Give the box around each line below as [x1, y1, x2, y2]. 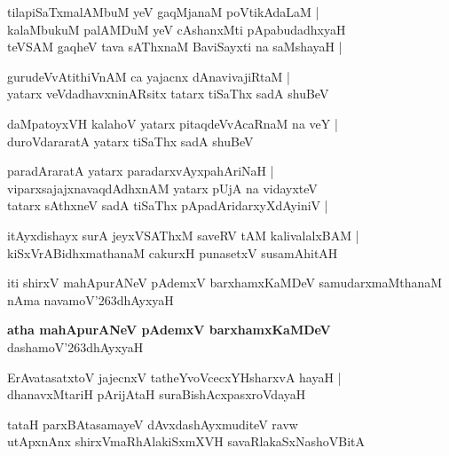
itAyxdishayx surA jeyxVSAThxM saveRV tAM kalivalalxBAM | [7, 225, 359, 244]
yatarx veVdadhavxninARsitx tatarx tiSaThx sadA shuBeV [7, 84, 329, 103]
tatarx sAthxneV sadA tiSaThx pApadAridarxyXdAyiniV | [7, 196, 328, 215]
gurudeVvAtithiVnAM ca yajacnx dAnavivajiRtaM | [7, 67, 290, 85]
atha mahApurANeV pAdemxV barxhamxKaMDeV [7, 320, 331, 339]
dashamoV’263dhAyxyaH [7, 337, 144, 356]
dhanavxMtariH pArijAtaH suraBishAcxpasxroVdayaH [7, 385, 306, 404]
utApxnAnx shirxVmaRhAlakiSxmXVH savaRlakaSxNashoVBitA [7, 432, 366, 451]
